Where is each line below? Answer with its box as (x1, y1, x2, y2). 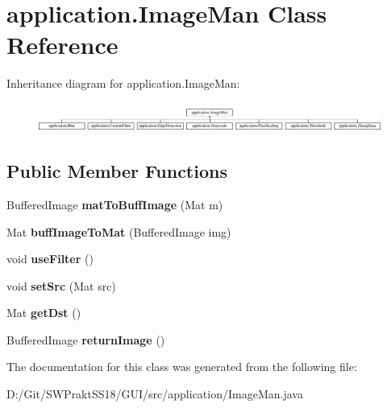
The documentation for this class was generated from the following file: (6, 358, 357, 375)
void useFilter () (6, 250, 94, 267)
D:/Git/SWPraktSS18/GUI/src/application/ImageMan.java (6, 385, 303, 402)
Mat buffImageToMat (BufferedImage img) (6, 223, 231, 240)
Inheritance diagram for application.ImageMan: (6, 75, 240, 92)
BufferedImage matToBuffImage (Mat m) (6, 196, 223, 212)
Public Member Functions (6, 159, 227, 183)
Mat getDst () (6, 304, 81, 321)
